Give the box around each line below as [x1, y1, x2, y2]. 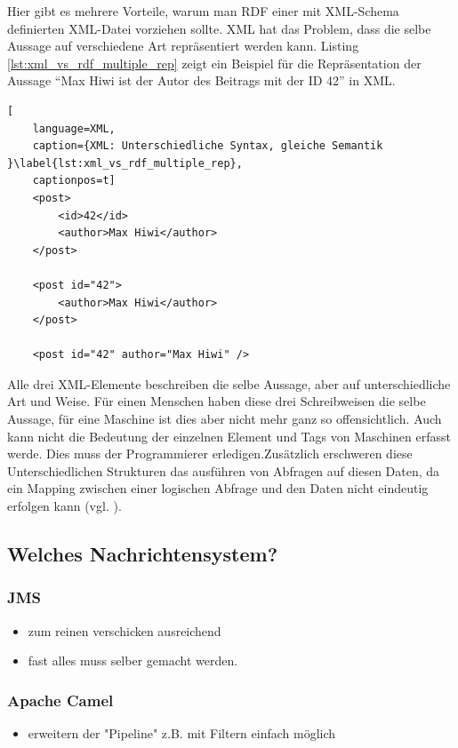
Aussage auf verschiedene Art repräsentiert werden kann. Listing [7, 36, 359, 55]
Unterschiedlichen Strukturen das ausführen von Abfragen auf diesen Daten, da [7, 461, 440, 480]
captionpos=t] [32, 174, 116, 187]
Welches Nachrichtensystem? [7, 540, 278, 568]
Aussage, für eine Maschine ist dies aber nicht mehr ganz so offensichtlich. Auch [7, 410, 442, 428]
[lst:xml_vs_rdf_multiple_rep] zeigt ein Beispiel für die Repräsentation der [7, 53, 422, 72]
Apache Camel [7, 688, 114, 711]
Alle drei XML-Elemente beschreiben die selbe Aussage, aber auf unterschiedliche [7, 374, 451, 393]
